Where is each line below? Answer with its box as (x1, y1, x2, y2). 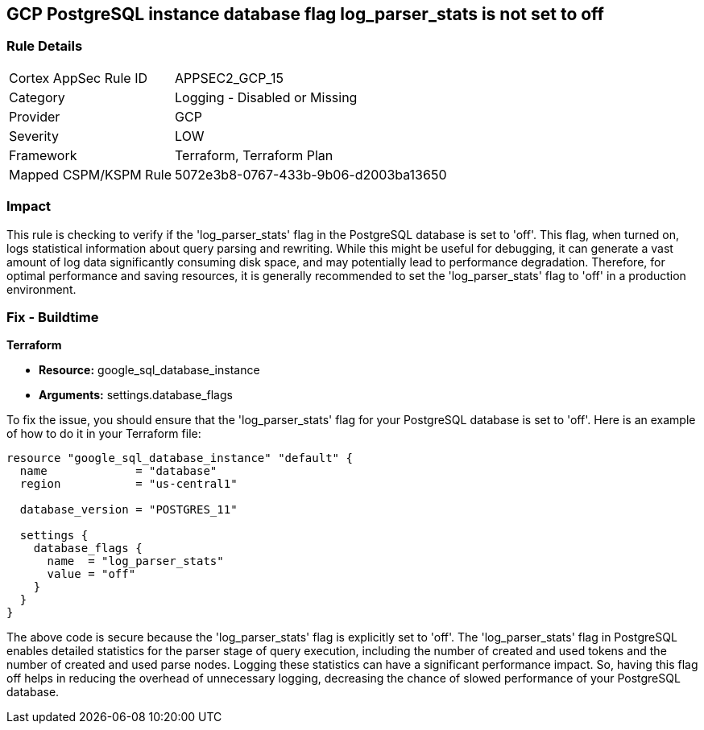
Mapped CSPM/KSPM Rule (9, 166, 172, 183)
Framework (9, 146, 77, 163)
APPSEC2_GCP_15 (175, 69, 284, 86)
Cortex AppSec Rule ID (9, 69, 148, 86)
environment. (6, 282, 77, 296)
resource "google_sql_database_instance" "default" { (6, 452, 353, 465)
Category (9, 89, 65, 105)
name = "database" (19, 464, 217, 478)
